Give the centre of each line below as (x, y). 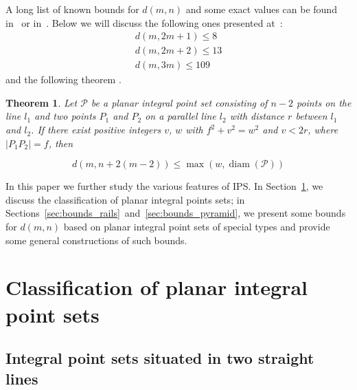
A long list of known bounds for (72, 9)
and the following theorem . (64, 79)
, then (61, 143)
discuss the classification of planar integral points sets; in (125, 199)
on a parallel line (181, 116)
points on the (324, 102)
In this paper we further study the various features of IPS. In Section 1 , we (164, 186)
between (311, 116)
